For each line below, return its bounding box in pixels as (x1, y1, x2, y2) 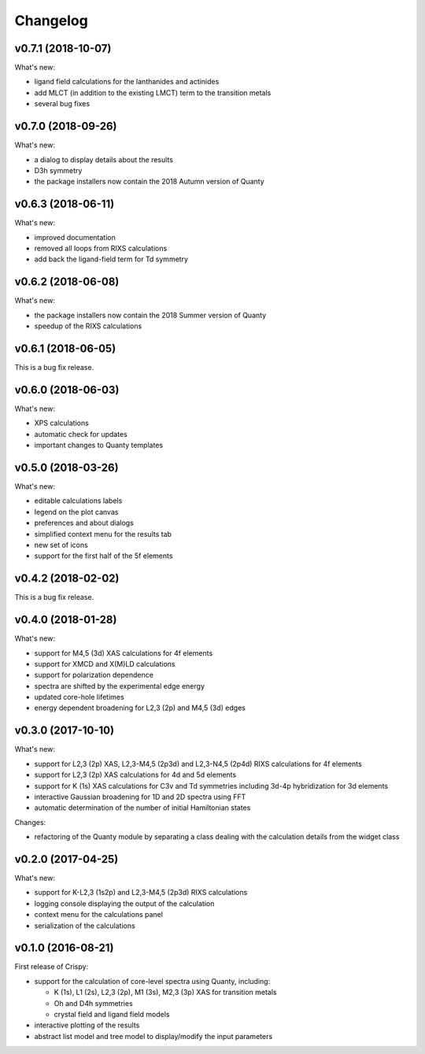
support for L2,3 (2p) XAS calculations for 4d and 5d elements (34, 770, 237, 779)
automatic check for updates (34, 429, 128, 438)
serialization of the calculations (34, 921, 135, 930)
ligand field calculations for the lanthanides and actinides (34, 77, 220, 87)
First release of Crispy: (14, 962, 89, 971)
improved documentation (34, 232, 116, 242)
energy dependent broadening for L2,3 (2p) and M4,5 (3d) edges (34, 703, 246, 712)
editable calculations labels (34, 496, 123, 505)
